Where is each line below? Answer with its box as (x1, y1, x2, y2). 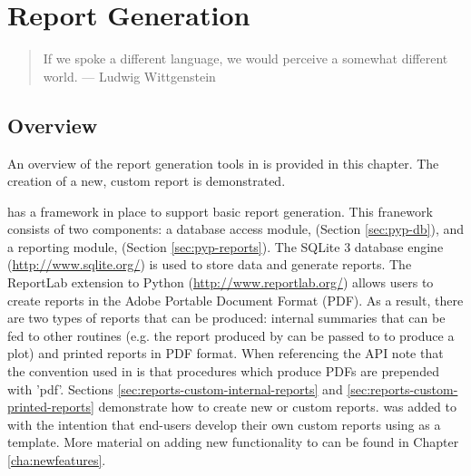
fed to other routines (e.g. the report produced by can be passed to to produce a (7, 325, 455, 345)
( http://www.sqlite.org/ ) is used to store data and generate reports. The (7, 255, 412, 274)
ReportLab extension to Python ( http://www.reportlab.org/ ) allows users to (7, 273, 434, 292)
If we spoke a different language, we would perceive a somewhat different (43, 49, 448, 68)
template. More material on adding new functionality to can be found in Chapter (7, 432, 459, 452)
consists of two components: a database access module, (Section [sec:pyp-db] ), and (7, 219, 465, 238)
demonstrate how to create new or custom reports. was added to (98, 397, 456, 416)
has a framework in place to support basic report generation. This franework (7, 201, 433, 220)
